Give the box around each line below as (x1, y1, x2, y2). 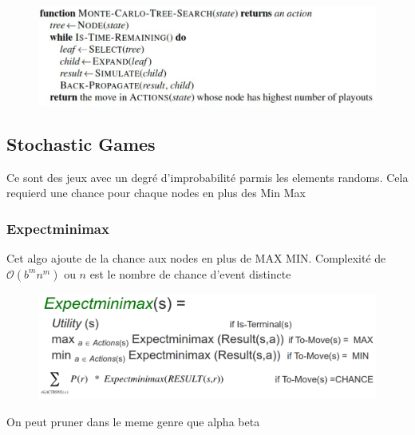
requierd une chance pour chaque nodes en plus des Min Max (6, 184, 306, 201)
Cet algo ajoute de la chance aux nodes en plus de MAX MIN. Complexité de (6, 250, 386, 266)
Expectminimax (6, 218, 109, 238)
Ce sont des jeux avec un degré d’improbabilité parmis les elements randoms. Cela (6, 168, 409, 185)
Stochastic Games (6, 131, 156, 156)
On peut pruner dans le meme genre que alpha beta (6, 413, 260, 429)
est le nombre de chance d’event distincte (89, 265, 291, 282)
